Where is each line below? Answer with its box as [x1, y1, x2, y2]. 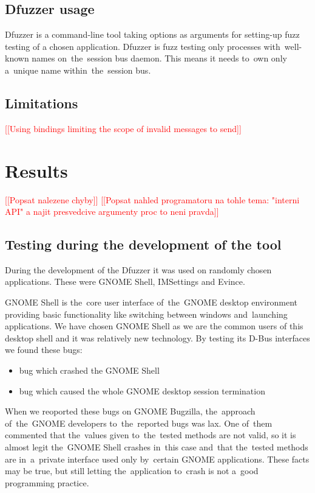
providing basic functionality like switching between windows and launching [5, 307, 288, 320]
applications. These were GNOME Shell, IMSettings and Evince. [5, 275, 245, 288]
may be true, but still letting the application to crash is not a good [5, 464, 259, 477]
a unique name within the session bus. [5, 63, 151, 76]
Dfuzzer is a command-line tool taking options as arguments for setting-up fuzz [5, 28, 300, 41]
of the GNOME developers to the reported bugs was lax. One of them [5, 416, 273, 429]
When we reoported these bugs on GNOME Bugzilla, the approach [5, 405, 256, 418]
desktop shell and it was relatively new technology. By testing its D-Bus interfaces [5, 331, 310, 344]
